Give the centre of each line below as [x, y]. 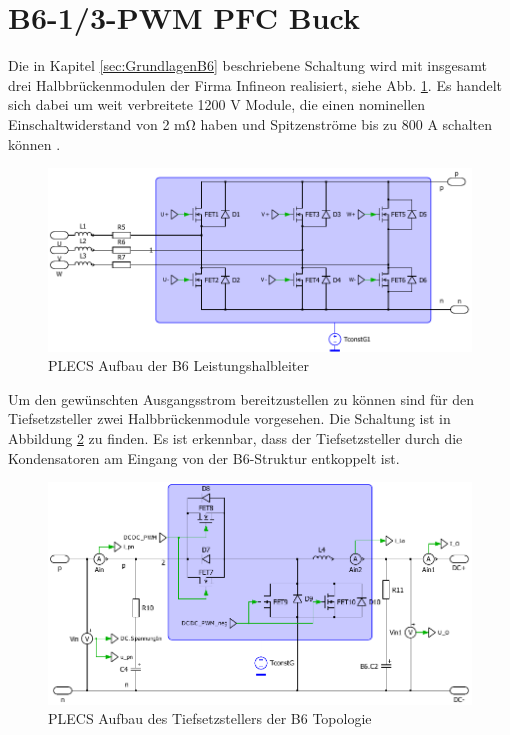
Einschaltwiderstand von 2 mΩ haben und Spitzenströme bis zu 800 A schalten [250, 123]
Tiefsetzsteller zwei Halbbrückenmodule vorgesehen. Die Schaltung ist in [229, 418]
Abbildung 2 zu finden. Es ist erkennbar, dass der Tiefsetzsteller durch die [235, 437]
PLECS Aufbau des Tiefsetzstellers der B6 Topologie [210, 718]
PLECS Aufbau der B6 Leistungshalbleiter [179, 365]
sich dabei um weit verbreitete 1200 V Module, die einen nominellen [217, 104]
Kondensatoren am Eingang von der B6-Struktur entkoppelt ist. [204, 457]
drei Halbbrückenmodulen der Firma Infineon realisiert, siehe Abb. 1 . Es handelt [255, 84]
